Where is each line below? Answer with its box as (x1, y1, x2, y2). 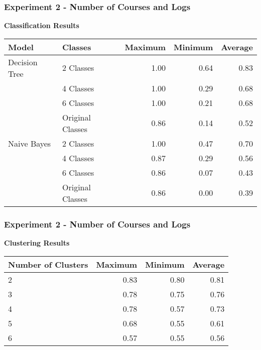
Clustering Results (4, 238, 70, 248)
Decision (8, 56, 38, 68)
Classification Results (4, 20, 79, 31)
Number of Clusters (8, 258, 88, 270)
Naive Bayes (8, 137, 51, 149)
